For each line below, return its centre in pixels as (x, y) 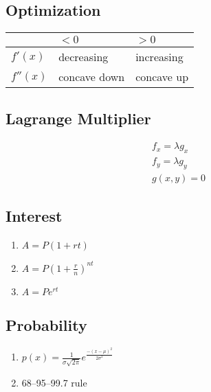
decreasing (84, 57)
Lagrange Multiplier (78, 118)
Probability (46, 325)
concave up (162, 77)
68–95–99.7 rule (54, 382)
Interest (34, 216)
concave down (92, 77)
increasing (159, 57)
